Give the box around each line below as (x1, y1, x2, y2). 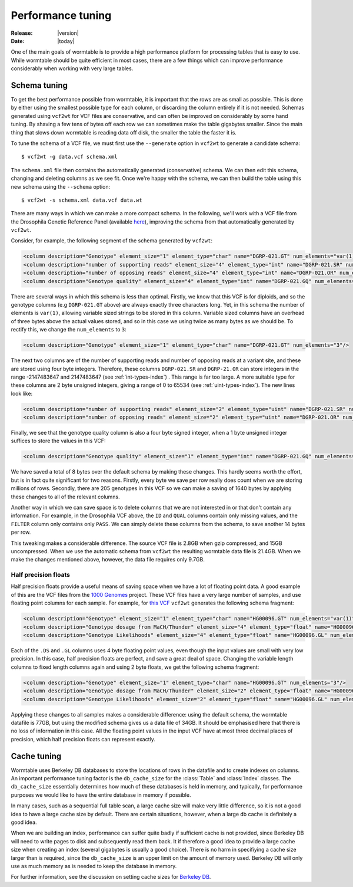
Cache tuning (11, 751, 62, 761)
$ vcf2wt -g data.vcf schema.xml (21, 153, 118, 160)
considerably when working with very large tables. (11, 65, 134, 72)
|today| (57, 37, 75, 44)
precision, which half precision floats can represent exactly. (11, 735, 156, 743)
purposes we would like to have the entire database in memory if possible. (11, 791, 191, 799)
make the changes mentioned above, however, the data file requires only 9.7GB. (11, 556, 205, 563)
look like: (11, 390, 33, 397)
